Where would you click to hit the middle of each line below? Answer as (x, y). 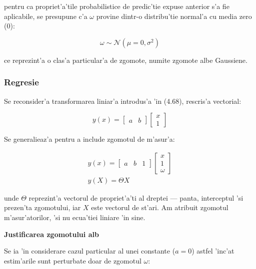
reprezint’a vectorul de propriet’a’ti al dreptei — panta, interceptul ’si (136, 197)
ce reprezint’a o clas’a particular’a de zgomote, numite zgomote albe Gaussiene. (126, 60)
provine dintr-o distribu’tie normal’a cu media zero (174, 16)
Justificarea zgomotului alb (51, 234)
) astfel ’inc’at (213, 251)
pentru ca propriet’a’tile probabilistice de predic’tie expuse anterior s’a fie (117, 6)
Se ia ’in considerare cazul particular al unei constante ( (90, 251)
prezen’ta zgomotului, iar (42, 207)
